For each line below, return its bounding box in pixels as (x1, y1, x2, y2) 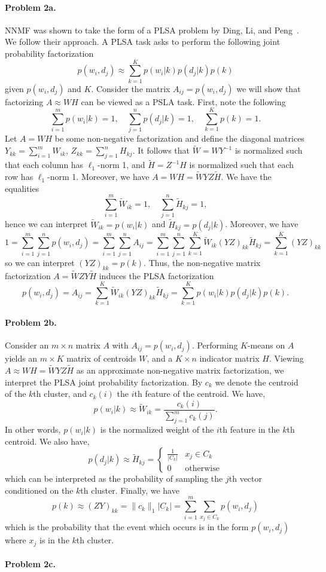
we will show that (236, 82, 301, 94)
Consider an (5, 339, 49, 351)
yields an (5, 352, 38, 365)
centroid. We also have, (5, 435, 90, 447)
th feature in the (219, 423, 280, 436)
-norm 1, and (98, 158, 145, 171)
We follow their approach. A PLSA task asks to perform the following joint (5, 35, 281, 48)
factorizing (5, 95, 44, 108)
